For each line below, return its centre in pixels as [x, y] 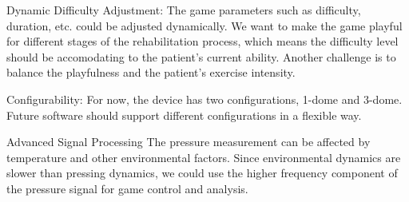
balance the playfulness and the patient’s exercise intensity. [151, 72]
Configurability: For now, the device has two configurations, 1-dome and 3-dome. [204, 99]
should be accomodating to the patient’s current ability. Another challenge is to [201, 56]
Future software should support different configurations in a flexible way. [184, 115]
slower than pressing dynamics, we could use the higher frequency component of [202, 173]
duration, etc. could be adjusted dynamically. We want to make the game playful [204, 25]
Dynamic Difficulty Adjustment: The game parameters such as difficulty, [184, 10]
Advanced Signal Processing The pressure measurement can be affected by [189, 142]
